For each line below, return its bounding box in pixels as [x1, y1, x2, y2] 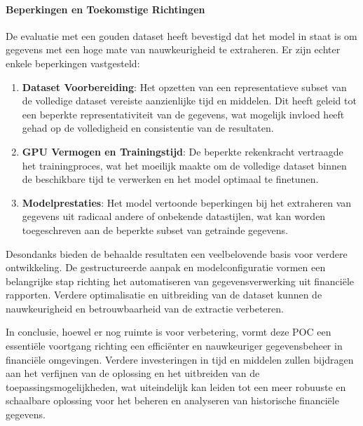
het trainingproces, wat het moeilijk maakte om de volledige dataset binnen [22, 158, 347, 172]
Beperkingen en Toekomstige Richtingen [6, 1, 205, 16]
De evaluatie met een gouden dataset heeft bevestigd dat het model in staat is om [6, 28, 357, 43]
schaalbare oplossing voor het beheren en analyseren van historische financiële [6, 393, 339, 408]
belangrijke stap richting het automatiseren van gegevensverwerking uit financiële [6, 273, 355, 288]
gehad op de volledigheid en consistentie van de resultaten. [22, 121, 274, 135]
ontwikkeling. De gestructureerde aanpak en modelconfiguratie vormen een [6, 260, 326, 275]
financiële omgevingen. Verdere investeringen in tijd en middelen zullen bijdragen [6, 352, 354, 366]
